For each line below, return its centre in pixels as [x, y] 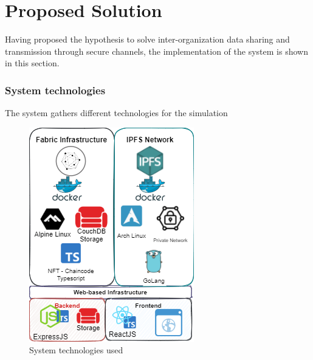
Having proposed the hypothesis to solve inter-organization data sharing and [147, 39]
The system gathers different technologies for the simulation [116, 113]
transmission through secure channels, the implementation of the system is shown [156, 51]
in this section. [32, 63]
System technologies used [76, 350]
